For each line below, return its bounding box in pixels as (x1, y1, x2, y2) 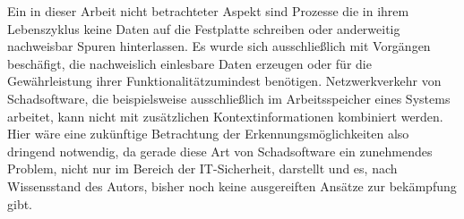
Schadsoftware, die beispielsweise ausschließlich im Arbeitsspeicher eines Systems (7, 88, 451, 107)
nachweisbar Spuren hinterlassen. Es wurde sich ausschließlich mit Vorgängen (7, 37, 431, 55)
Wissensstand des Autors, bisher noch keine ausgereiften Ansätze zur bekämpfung (7, 176, 457, 195)
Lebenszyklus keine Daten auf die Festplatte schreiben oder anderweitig (7, 19, 400, 38)
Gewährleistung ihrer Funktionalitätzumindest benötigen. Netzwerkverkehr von (7, 72, 442, 90)
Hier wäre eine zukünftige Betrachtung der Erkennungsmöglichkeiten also (7, 124, 409, 143)
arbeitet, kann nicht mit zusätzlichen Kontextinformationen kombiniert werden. (7, 106, 443, 125)
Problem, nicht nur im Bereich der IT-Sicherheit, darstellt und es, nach (7, 159, 398, 178)
